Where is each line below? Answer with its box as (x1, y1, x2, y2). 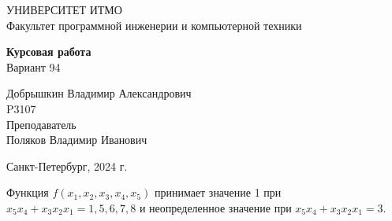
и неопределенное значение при (139, 199, 292, 215)
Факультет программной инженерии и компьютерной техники (6, 17, 302, 33)
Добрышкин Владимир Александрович (6, 85, 192, 101)
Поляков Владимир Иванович (6, 131, 147, 148)
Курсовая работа (6, 43, 91, 60)
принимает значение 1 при (154, 184, 282, 201)
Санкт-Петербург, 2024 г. (6, 157, 128, 174)
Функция (6, 184, 49, 201)
